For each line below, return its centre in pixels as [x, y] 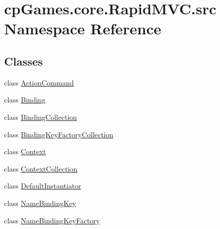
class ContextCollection [41, 168]
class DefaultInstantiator [43, 186]
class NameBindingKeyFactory [52, 220]
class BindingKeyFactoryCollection [59, 134]
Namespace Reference [83, 28]
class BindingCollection [41, 117]
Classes [24, 61]
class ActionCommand [39, 82]
